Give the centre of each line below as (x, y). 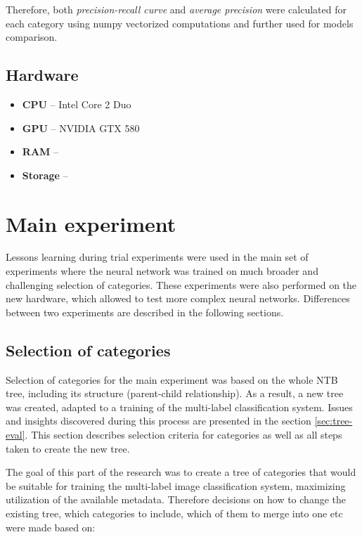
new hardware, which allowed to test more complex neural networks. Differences (178, 298)
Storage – (45, 175)
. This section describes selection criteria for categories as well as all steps (183, 435)
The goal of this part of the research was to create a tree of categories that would (181, 472)
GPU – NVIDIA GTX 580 (81, 128)
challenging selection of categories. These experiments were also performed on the (181, 284)
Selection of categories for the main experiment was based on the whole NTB (172, 379)
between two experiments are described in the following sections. (145, 312)
